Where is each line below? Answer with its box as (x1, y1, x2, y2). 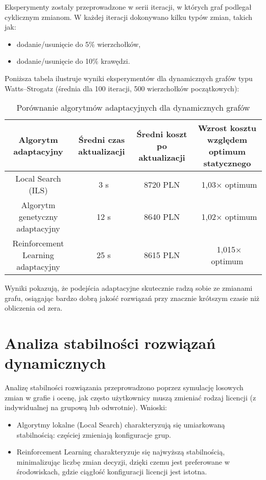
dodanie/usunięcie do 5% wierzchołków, (16, 38, 141, 49)
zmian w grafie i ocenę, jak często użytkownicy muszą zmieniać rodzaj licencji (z (5, 392, 256, 402)
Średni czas (78, 134, 125, 146)
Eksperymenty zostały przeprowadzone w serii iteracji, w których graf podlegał (5, 2, 252, 12)
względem (207, 134, 248, 146)
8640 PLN (143, 211, 180, 223)
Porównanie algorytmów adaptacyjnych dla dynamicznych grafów (16, 102, 250, 114)
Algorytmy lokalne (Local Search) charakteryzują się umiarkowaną (16, 419, 225, 430)
